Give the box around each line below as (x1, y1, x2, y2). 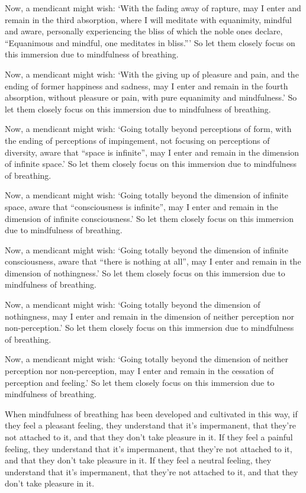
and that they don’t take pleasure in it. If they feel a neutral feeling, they (5, 454, 272, 466)
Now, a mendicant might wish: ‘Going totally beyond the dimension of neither (5, 353, 289, 365)
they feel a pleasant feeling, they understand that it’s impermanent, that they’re (5, 419, 296, 431)
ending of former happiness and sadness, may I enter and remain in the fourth (5, 79, 288, 92)
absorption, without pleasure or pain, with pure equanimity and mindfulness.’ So (5, 91, 297, 104)
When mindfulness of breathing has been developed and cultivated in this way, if (5, 407, 298, 420)
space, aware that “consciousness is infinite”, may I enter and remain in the (5, 200, 278, 212)
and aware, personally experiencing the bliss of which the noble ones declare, (5, 25, 283, 37)
